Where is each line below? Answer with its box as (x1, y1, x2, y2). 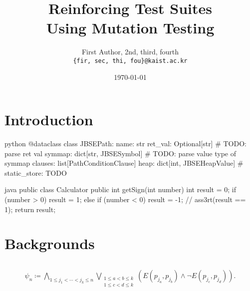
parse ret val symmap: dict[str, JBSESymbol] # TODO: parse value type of (4, 148, 237, 158)
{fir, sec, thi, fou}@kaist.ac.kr (73, 57, 188, 64)
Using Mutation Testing (46, 17, 215, 38)
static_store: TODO (4, 167, 67, 178)
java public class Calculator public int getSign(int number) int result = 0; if (4, 184, 236, 195)
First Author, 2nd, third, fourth (81, 46, 179, 57)
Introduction (4, 109, 93, 130)
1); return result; (4, 204, 56, 214)
